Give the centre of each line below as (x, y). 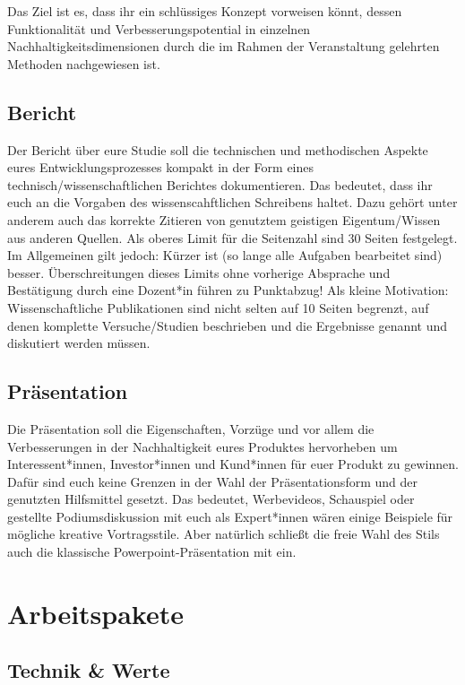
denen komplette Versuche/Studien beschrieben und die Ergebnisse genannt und (228, 325)
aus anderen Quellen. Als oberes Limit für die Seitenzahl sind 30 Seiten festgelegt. (232, 237)
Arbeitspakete (95, 613)
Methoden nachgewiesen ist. (84, 63)
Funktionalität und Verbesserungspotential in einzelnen (159, 28)
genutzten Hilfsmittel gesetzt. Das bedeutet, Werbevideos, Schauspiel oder (211, 499)
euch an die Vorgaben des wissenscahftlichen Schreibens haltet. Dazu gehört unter (232, 202)
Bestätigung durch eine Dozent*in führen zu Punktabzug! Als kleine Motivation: (228, 290)
